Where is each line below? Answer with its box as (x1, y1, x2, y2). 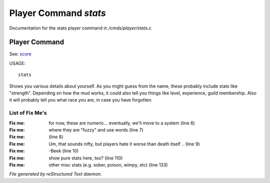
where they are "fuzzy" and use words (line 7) (48, 126, 143, 132)
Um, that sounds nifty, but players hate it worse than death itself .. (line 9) (48, 140, 200, 147)
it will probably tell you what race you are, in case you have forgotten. (9, 97, 152, 103)
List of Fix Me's (9, 109, 47, 116)
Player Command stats (9, 7, 106, 18)
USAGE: (9, 60, 26, 66)
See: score (9, 51, 32, 57)
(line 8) (48, 134, 63, 140)
